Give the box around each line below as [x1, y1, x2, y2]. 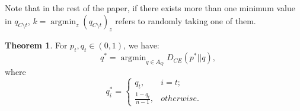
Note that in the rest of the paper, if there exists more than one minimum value [5, 2, 295, 14]
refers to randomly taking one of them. [115, 14, 256, 27]
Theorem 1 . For [5, 39, 68, 51]
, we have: [123, 39, 159, 51]
